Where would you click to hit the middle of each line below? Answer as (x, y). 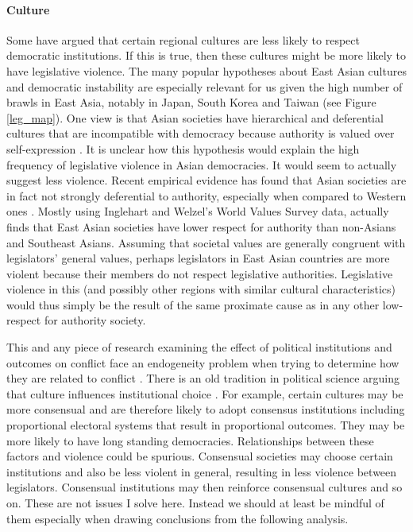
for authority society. (95, 320)
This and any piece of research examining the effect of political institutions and (199, 347)
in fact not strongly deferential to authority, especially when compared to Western (206, 195)
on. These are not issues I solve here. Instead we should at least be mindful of (195, 503)
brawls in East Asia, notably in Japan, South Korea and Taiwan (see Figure (191, 102)
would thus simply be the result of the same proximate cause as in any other (193, 304)
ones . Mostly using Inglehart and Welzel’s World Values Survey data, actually (198, 211)
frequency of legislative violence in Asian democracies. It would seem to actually (202, 164)
